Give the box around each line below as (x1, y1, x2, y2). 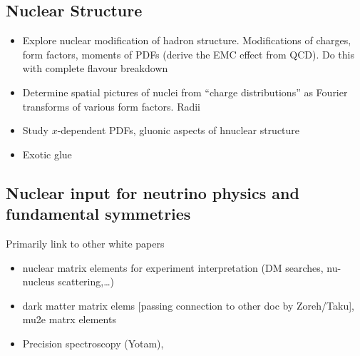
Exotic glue (22, 146, 72, 161)
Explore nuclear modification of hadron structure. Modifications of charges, (22, 33, 351, 48)
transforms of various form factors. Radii (22, 98, 201, 113)
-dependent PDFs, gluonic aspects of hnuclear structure (57, 123, 300, 138)
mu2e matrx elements (22, 312, 116, 327)
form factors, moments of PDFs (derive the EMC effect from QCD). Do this (22, 46, 354, 61)
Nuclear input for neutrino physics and (6, 181, 299, 203)
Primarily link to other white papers (6, 235, 165, 250)
